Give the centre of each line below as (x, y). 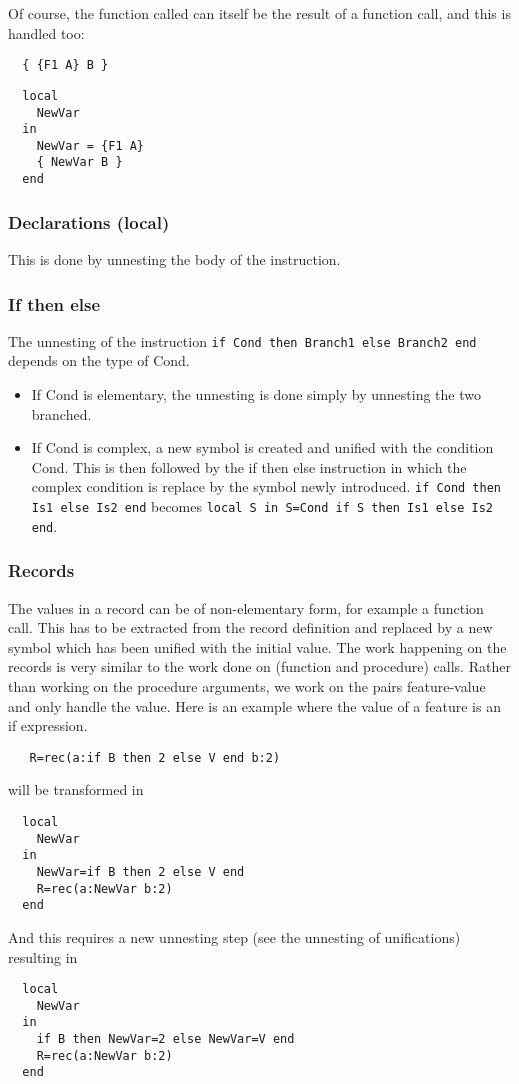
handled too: (46, 32)
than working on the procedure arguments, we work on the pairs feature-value (247, 686)
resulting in (43, 956)
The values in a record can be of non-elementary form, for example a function (246, 607)
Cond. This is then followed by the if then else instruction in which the (249, 466)
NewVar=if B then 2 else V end (140, 872)
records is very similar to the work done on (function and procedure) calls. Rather (259, 666)
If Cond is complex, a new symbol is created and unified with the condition (262, 447)
